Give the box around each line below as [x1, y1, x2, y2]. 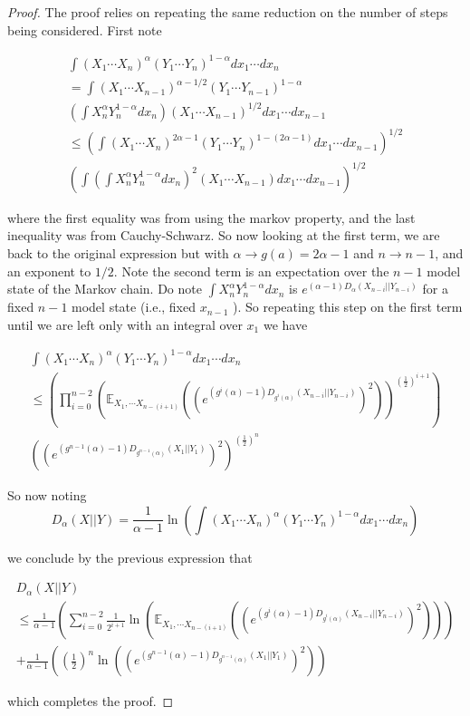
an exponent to [7, 261, 91, 280]
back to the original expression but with [7, 244, 229, 263]
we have [263, 314, 308, 334]
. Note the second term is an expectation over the [113, 261, 389, 280]
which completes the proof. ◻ [7, 692, 174, 711]
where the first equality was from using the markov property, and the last [7, 208, 416, 227]
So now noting [7, 486, 87, 505]
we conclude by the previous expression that [7, 547, 253, 566]
